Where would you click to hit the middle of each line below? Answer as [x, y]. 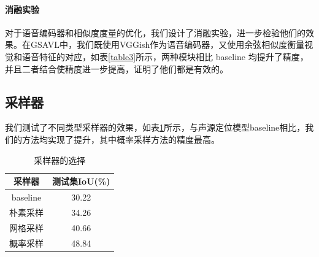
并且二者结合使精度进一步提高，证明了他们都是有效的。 [117, 68]
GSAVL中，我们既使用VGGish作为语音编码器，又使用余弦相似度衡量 [167, 44]
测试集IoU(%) [81, 181]
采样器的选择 [60, 160]
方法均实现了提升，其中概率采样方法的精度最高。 [121, 139]
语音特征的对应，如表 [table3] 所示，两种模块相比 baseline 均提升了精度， [165, 56]
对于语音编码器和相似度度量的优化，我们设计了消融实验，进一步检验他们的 [155, 32]
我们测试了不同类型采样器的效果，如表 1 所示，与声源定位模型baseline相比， [155, 127]
